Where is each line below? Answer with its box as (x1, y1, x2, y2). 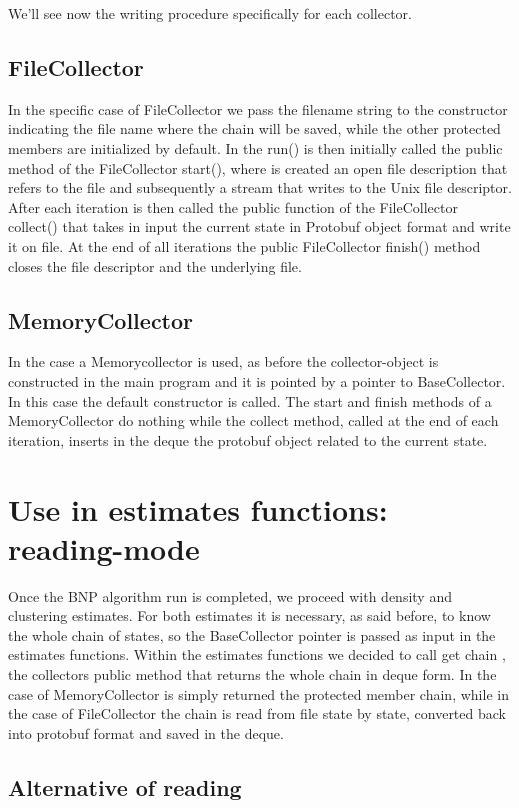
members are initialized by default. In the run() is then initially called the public (8, 137, 503, 158)
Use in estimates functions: (8, 488, 388, 529)
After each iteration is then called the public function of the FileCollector (8, 196, 458, 217)
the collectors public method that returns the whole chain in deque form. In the (8, 664, 497, 684)
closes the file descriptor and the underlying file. (8, 255, 302, 276)
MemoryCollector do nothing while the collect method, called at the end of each (8, 410, 499, 431)
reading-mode (8, 527, 200, 568)
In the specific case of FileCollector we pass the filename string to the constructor (8, 98, 508, 119)
